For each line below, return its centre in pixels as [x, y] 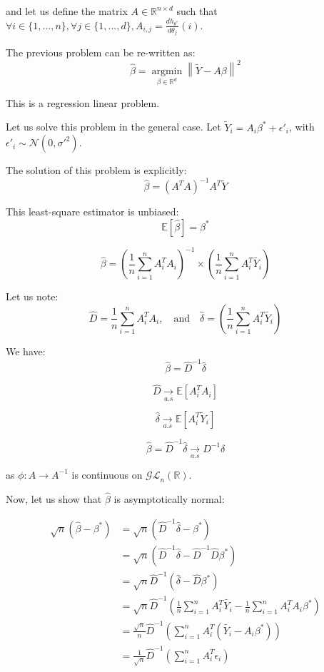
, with [302, 127]
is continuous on [107, 474]
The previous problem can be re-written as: [101, 52]
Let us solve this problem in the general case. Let [113, 127]
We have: [26, 351]
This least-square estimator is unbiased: [92, 212]
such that [197, 11]
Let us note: [32, 296]
